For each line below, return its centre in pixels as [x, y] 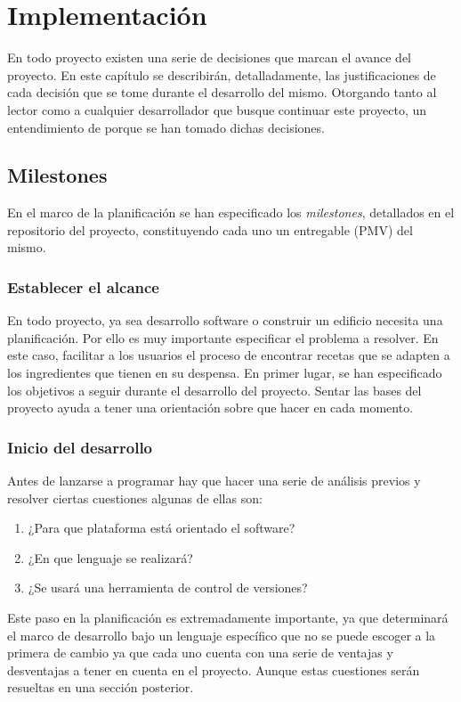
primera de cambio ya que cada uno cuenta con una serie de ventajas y [200, 653]
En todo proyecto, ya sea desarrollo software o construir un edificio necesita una [225, 320]
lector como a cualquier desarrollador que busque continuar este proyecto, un [217, 109]
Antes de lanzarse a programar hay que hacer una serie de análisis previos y [214, 481]
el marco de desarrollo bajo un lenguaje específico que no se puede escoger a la [222, 635]
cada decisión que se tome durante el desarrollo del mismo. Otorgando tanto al [222, 92]
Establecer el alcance [83, 287]
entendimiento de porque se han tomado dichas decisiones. [166, 127]
